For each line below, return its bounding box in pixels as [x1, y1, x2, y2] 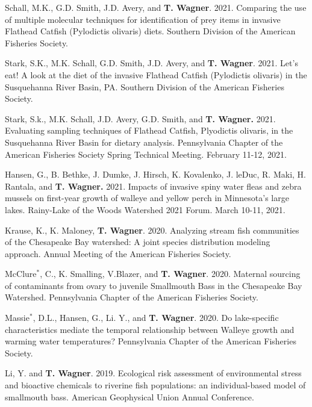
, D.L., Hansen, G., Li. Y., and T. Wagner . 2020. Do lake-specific [33, 311, 279, 324]
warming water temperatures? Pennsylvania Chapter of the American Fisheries [5, 335, 296, 347]
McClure [5, 267, 37, 280]
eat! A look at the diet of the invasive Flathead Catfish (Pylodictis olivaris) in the [5, 68, 307, 81]
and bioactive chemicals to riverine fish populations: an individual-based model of [5, 379, 306, 391]
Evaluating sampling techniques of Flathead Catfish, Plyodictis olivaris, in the [5, 124, 293, 137]
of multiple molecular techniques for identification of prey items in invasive [5, 13, 281, 25]
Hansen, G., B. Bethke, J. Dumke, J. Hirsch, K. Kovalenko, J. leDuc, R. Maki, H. [5, 168, 306, 181]
